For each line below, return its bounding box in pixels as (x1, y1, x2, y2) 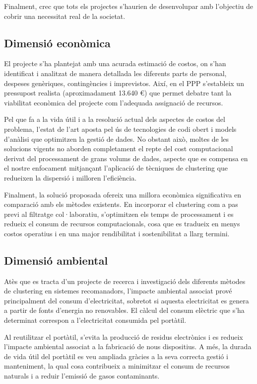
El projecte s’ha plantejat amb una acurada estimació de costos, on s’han (4, 58, 226, 69)
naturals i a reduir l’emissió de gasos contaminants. (4, 371, 160, 381)
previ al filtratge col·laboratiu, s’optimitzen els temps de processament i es (4, 208, 234, 219)
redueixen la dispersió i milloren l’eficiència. (4, 172, 137, 183)
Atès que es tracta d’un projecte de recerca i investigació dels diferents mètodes (4, 276, 246, 286)
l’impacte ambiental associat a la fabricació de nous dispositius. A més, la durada (4, 341, 252, 352)
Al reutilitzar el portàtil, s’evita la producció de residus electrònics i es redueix (4, 331, 243, 342)
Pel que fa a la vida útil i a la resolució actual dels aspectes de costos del (4, 114, 225, 124)
